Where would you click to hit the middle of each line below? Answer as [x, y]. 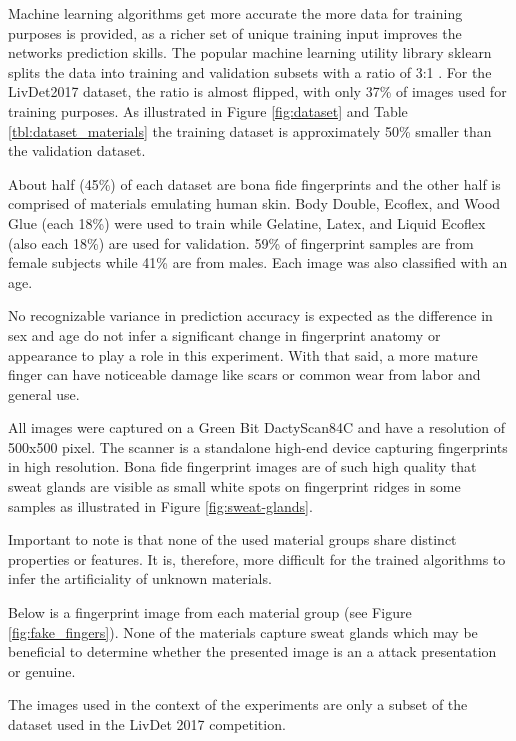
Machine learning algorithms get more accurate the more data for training [235, 13]
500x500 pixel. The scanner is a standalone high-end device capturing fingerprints [258, 446]
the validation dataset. [77, 150]
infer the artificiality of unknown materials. [140, 578]
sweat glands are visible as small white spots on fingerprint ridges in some [234, 486]
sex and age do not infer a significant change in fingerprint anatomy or [224, 334]
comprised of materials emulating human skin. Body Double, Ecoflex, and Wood [254, 203]
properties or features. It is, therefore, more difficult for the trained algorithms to [257, 558]
